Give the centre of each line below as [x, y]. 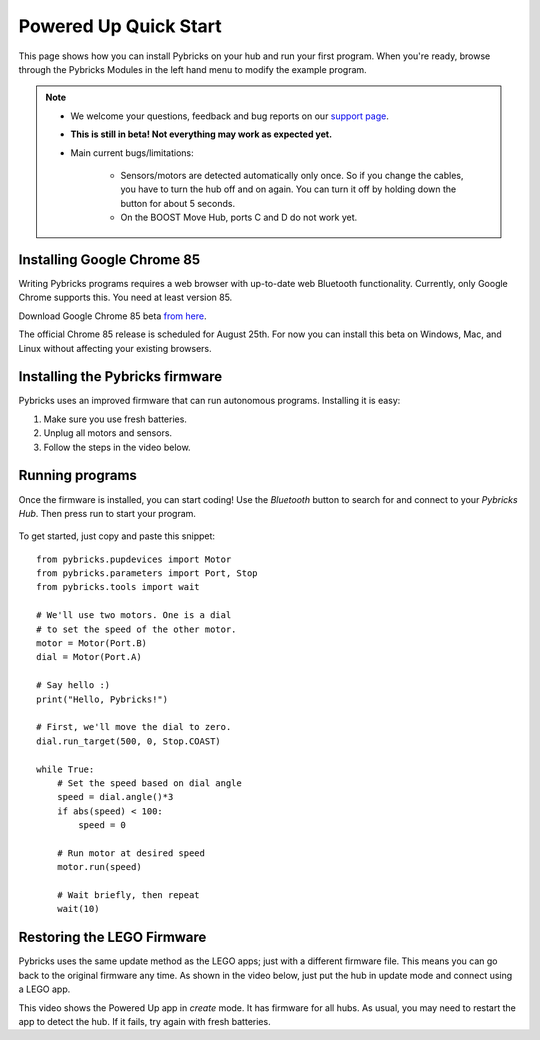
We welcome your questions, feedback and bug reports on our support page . [229, 116]
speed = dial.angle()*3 [115, 797]
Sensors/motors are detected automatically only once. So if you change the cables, [292, 175]
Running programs [77, 475]
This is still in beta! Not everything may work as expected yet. [201, 134]
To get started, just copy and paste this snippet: [116, 536]
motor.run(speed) [99, 867]
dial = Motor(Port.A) [89, 657]
